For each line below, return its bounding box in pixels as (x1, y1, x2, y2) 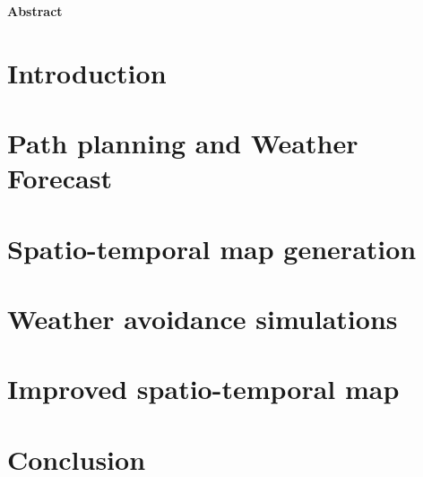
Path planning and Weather (7, 125, 358, 161)
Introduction (7, 54, 167, 91)
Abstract (7, 2, 63, 20)
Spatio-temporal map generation (7, 230, 417, 266)
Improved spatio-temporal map (7, 370, 400, 407)
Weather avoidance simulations (7, 300, 398, 337)
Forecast (7, 160, 112, 196)
